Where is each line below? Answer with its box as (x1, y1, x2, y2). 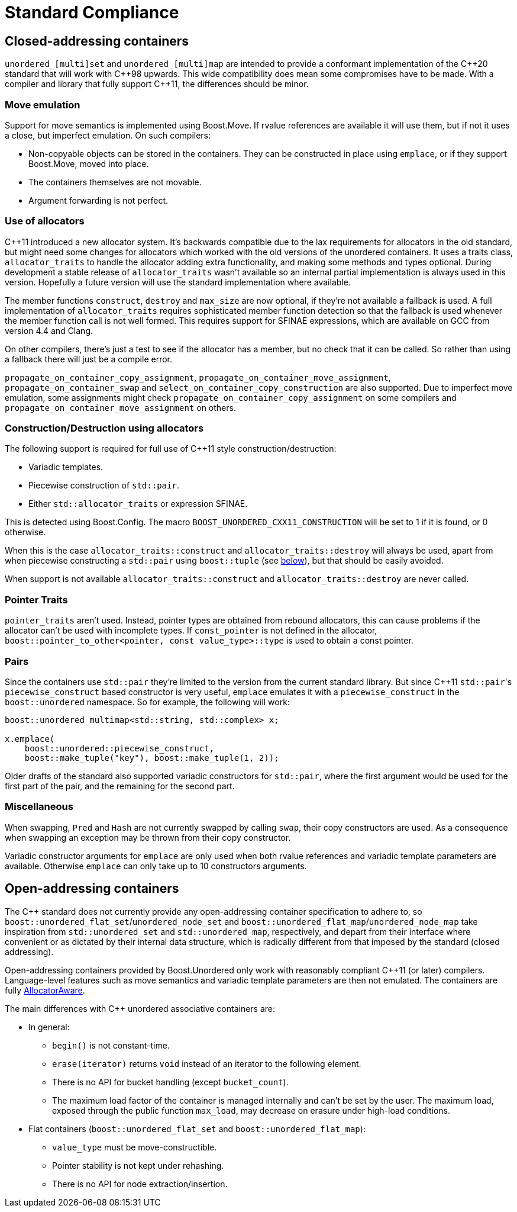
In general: (28, 1021, 70, 1032)
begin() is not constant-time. (52, 1040, 170, 1050)
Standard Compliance (5, 2, 179, 22)
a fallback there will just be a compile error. (5, 353, 172, 364)
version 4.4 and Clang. (5, 325, 93, 336)
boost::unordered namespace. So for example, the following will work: (5, 696, 290, 707)
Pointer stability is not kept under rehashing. (52, 1160, 224, 1171)
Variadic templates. (28, 462, 104, 472)
